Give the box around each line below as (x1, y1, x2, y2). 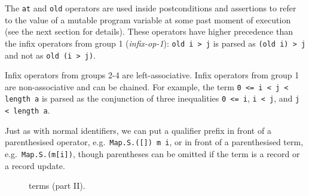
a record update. (5, 159, 65, 171)
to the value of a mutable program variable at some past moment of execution (5, 13, 291, 26)
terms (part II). (29, 179, 85, 192)
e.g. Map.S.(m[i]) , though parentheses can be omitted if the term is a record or (5, 147, 300, 160)
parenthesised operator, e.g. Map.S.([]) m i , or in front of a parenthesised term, (5, 136, 304, 148)
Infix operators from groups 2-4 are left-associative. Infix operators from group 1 (5, 69, 299, 81)
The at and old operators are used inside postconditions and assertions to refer (5, 2, 296, 14)
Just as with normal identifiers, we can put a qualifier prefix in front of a (5, 124, 271, 136)
